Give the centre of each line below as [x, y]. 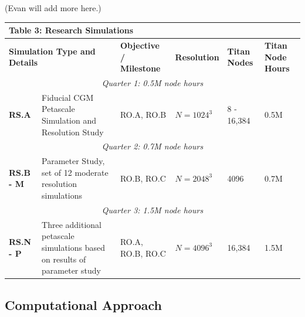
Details [23, 62]
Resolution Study [73, 132]
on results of [64, 259]
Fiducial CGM [68, 97]
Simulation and [69, 120]
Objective [140, 45]
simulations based [73, 247]
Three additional [72, 224]
